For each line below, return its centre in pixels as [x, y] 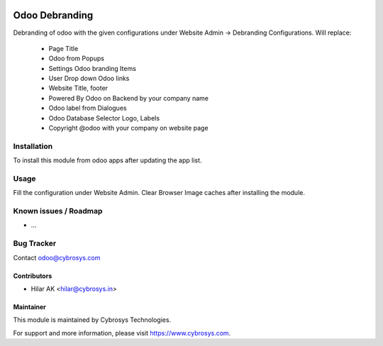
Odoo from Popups [76, 58]
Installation [33, 146]
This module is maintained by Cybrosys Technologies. [92, 320]
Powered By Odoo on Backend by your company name [129, 98]
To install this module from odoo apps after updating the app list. [107, 160]
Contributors [33, 276]
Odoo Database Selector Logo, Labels [104, 118]
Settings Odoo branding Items [92, 68]
